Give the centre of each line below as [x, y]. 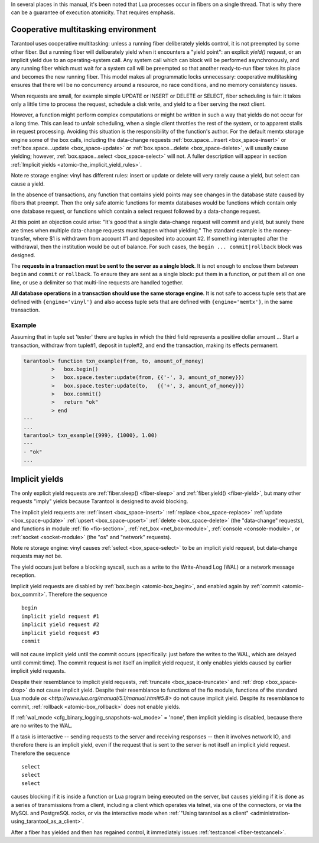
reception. [23, 575]
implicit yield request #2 [61, 625]
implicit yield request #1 [61, 616]
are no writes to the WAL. [42, 726]
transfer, [21, 238]
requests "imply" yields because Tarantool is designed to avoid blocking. [100, 501]
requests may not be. [37, 556]
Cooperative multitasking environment [84, 30]
